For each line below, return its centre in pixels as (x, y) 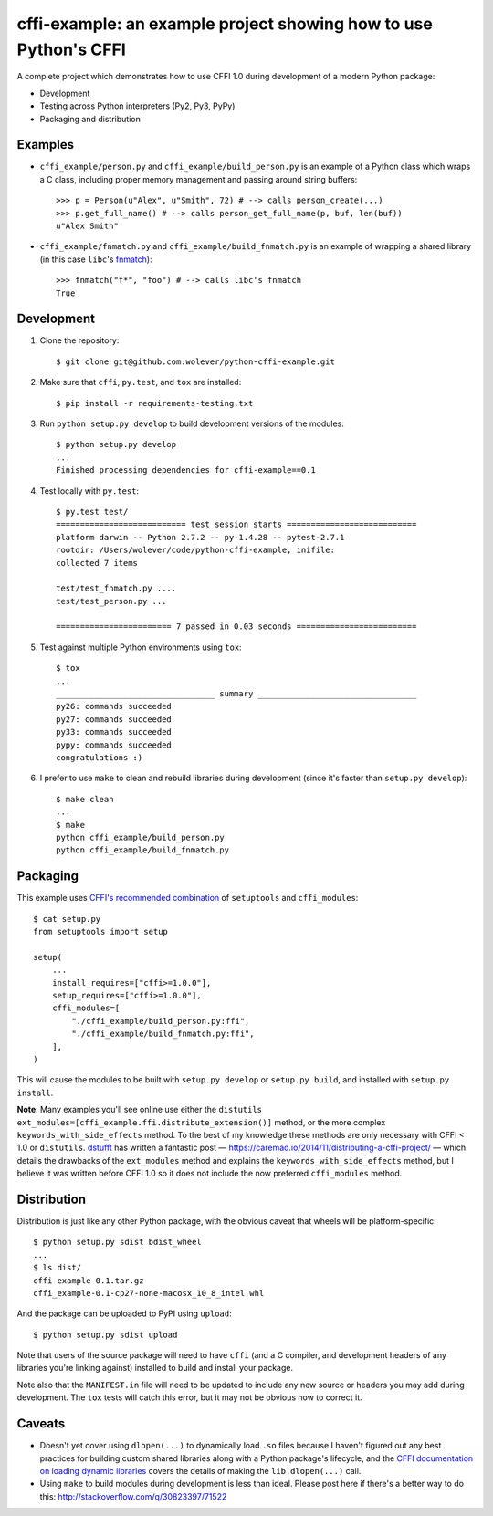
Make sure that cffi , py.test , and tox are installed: (141, 382)
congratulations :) (100, 758)
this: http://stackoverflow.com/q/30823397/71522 (133, 1496)
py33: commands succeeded (114, 732)
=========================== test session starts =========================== (236, 524)
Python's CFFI (72, 49)
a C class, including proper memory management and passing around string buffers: (199, 179)
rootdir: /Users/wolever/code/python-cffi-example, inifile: (195, 550)
